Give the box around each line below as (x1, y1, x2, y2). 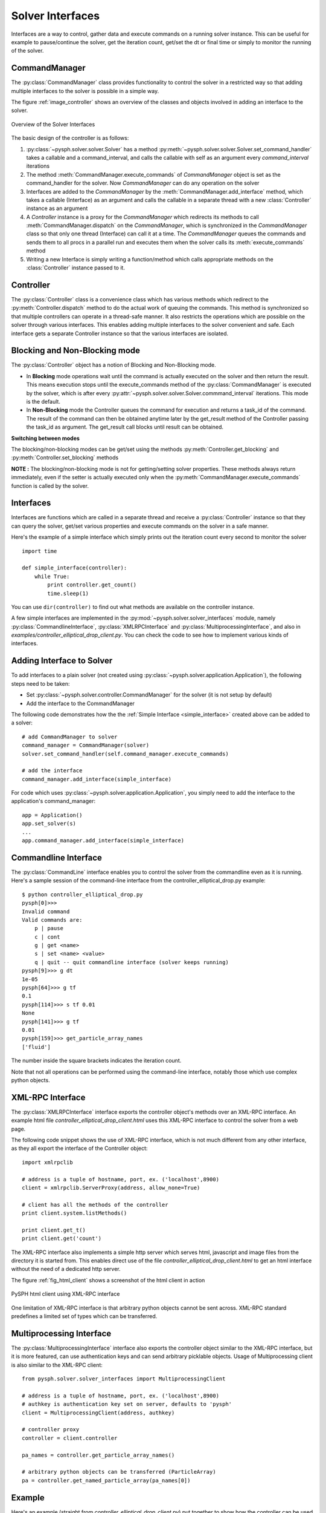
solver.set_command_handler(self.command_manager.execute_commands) (22, 750, 229, 757)
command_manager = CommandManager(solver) (22, 742, 150, 749)
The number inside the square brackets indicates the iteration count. (11, 1057, 182, 1065)
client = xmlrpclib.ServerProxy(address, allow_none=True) (22, 1184, 200, 1191)
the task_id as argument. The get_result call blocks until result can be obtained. (26, 424, 223, 431)
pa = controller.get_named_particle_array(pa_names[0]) (22, 1477, 191, 1484)
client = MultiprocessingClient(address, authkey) (22, 1409, 175, 1416)
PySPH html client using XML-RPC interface (11, 1290, 120, 1298)
